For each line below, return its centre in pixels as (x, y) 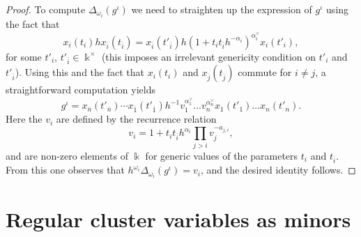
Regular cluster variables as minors (178, 219)
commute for (265, 72)
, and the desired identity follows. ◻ (278, 170)
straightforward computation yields (80, 90)
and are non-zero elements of (67, 155)
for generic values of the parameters (222, 155)
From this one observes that (65, 170)
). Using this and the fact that (79, 72)
